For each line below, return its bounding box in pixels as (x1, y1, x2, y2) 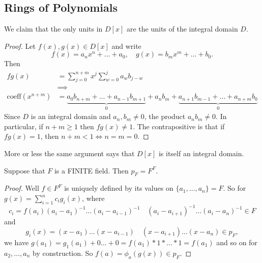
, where (82, 193, 105, 203)
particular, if (4, 121, 43, 131)
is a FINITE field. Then (54, 165, 129, 176)
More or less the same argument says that (4, 148, 135, 159)
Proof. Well (4, 183, 39, 193)
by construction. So (33, 247, 93, 258)
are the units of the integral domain (126, 23, 238, 34)
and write (111, 40, 141, 51)
